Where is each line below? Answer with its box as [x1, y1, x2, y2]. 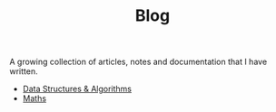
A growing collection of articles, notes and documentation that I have [9, 56, 268, 68]
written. [9, 66, 38, 77]
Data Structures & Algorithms [22, 83, 132, 95]
